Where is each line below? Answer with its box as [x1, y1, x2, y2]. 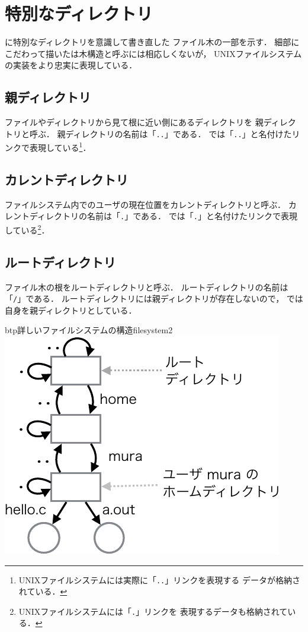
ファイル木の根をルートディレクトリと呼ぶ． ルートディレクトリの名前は [5, 280, 288, 293]
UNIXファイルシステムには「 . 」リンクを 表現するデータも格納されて [18, 605, 288, 617]
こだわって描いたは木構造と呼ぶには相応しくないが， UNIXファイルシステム [5, 47, 302, 59]
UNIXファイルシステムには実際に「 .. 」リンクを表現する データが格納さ [18, 573, 300, 586]
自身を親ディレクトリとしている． [5, 304, 137, 316]
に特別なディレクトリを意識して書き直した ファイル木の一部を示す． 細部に [5, 36, 300, 48]
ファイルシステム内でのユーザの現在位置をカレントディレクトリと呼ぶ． [5, 198, 286, 210]
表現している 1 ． [29, 140, 91, 154]
